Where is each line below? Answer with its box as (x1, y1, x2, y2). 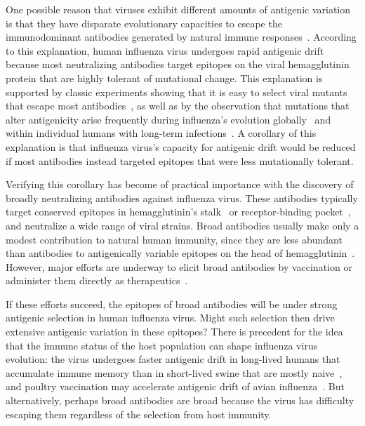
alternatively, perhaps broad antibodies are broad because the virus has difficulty (6, 393, 354, 408)
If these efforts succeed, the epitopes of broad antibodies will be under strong (6, 296, 338, 311)
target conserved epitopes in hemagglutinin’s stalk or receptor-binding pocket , (6, 204, 351, 219)
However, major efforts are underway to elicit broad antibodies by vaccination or (6, 259, 352, 274)
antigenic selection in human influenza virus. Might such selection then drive (6, 310, 335, 325)
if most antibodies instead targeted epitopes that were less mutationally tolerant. (6, 153, 354, 168)
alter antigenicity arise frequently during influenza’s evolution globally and (6, 112, 331, 126)
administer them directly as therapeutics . (6, 273, 188, 288)
